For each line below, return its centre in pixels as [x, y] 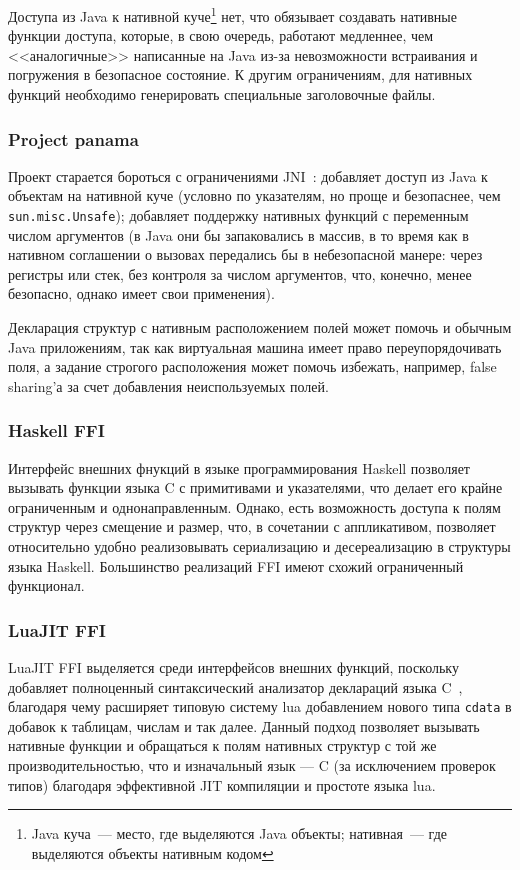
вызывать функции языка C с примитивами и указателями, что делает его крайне [255, 487]
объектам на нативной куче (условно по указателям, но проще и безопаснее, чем [254, 195]
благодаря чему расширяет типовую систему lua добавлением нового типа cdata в [260, 706]
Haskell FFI [56, 430]
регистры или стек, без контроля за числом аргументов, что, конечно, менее [240, 273]
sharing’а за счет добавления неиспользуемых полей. [168, 385]
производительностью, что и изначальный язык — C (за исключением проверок [252, 765]
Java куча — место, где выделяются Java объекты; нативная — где [239, 833]
